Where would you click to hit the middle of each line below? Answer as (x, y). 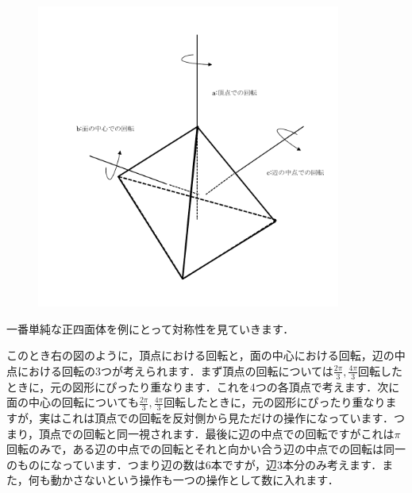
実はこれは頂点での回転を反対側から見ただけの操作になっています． (216, 417)
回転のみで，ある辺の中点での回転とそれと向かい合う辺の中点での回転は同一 (206, 449)
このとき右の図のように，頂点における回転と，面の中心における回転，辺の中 (206, 355)
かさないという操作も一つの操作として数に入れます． (200, 480)
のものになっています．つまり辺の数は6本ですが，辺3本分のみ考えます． (194, 464)
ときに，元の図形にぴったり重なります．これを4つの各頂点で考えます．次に (203, 386)
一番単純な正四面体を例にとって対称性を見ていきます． (150, 328)
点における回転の (51, 370)
